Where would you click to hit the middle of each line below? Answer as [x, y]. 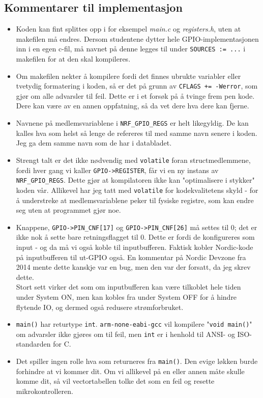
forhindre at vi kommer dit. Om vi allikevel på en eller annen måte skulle [130, 371]
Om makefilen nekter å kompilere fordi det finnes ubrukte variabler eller [128, 76]
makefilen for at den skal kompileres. [73, 59]
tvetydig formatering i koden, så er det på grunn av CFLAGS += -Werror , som [137, 86]
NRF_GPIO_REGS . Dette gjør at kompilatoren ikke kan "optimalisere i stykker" [135, 180]
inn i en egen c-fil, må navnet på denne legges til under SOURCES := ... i [131, 49]
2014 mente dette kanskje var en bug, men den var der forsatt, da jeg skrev [133, 267]
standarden [33, 344]
